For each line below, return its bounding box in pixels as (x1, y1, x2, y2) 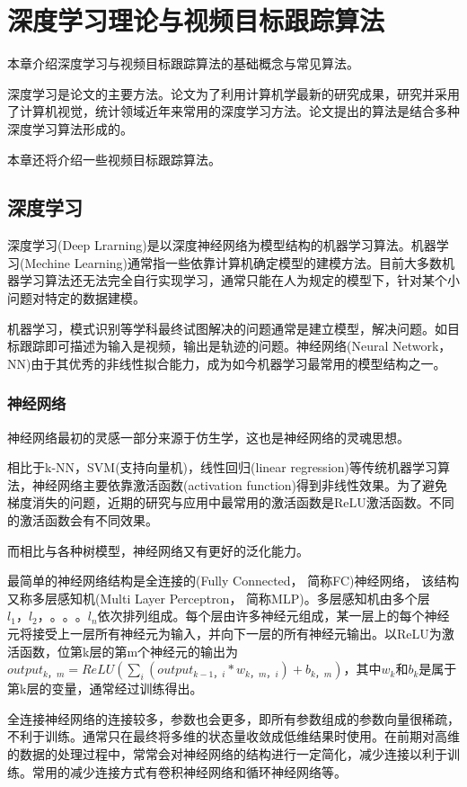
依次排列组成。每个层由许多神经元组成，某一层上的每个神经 (97, 606, 450, 625)
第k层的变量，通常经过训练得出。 (7, 679, 203, 698)
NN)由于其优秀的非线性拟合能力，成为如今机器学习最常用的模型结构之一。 (7, 353, 446, 372)
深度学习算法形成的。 (7, 119, 133, 138)
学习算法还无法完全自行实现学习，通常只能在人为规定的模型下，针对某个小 (19, 271, 460, 290)
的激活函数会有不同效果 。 (7, 511, 158, 530)
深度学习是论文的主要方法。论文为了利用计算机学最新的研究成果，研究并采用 (7, 84, 460, 103)
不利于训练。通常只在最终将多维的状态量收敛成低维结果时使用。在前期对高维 (7, 727, 460, 746)
